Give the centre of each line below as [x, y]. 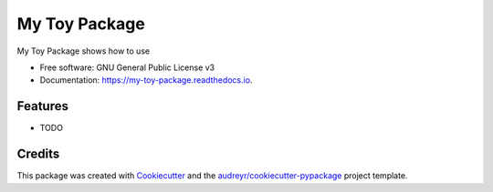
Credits [38, 154]
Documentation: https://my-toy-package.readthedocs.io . [146, 80]
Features [42, 106]
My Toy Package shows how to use [84, 51]
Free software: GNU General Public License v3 [127, 67]
